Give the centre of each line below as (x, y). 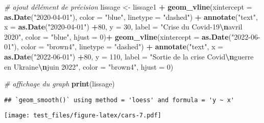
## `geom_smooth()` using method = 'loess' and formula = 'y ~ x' (119, 100)
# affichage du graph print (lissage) (59, 84)
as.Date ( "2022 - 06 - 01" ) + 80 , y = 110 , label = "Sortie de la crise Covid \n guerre (129, 56)
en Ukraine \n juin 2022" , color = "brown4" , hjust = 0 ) (89, 66)
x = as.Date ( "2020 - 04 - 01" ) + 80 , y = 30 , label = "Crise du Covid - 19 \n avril (123, 27)
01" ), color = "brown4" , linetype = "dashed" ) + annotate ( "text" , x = (114, 47)
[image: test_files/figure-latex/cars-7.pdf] (83, 116)
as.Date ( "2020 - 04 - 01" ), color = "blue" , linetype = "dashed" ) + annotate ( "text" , (131, 17)
